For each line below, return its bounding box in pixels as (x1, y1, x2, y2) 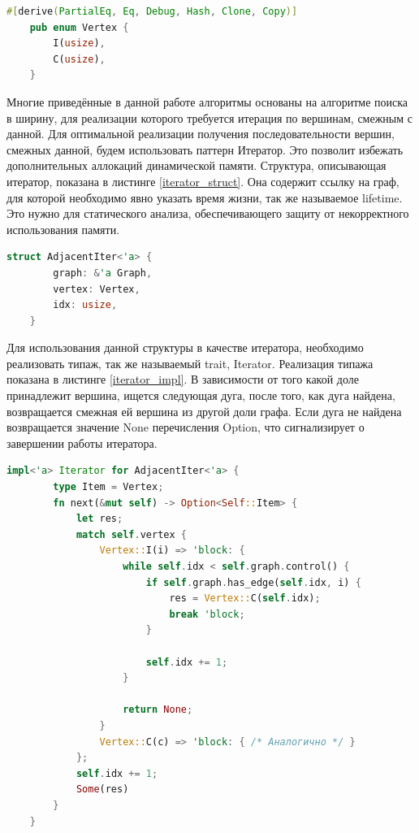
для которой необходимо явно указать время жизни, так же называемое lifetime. (6, 189, 403, 206)
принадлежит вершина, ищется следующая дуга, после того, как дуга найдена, (6, 387, 395, 404)
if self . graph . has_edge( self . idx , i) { (145, 576, 361, 588)
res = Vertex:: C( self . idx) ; (169, 592, 321, 605)
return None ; (123, 704, 193, 716)
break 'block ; (169, 608, 245, 620)
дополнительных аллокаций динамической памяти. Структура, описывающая (6, 157, 387, 174)
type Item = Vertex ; (53, 481, 164, 493)
